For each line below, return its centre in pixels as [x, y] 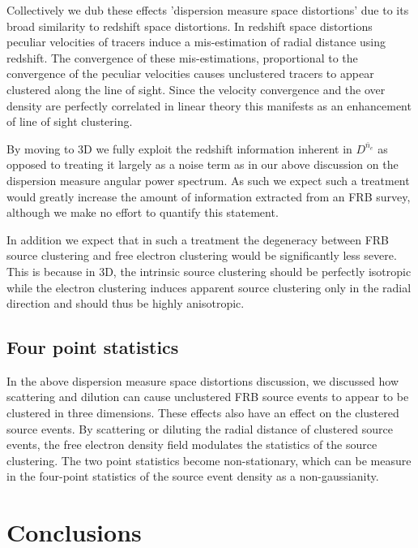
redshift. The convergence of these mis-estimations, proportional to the [182, 57]
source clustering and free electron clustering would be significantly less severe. [202, 255]
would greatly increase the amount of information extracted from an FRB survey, [209, 196]
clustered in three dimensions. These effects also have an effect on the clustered [203, 413]
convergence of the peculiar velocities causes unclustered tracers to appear [190, 73]
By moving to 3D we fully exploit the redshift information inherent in [179, 148]
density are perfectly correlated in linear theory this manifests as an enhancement [209, 105]
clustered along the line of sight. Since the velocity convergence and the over [196, 89]
